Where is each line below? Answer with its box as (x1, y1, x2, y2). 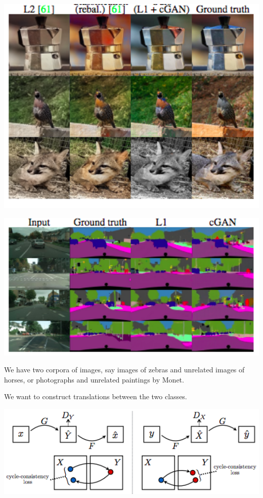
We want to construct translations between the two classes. (4, 391, 187, 402)
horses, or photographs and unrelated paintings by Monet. (4, 374, 184, 385)
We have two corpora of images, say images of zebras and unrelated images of (4, 364, 245, 375)
